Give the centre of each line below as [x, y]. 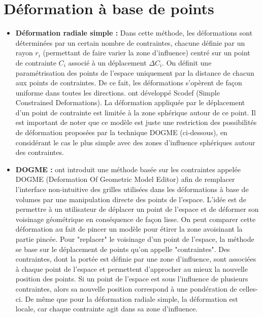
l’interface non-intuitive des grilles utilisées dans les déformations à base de [132, 189]
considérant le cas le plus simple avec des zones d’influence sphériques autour [135, 142]
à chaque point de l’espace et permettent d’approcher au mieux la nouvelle [131, 268]
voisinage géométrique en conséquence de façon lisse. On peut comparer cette [136, 219]
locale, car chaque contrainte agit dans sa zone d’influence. [107, 309]
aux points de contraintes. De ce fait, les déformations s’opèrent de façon [129, 83]
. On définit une [187, 62]
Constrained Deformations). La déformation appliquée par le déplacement [130, 102]
